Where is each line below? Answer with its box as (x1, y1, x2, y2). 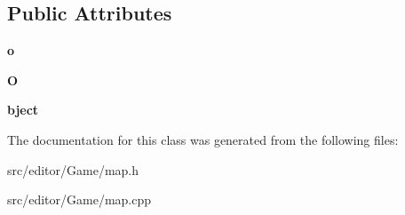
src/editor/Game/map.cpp (7, 190, 152, 209)
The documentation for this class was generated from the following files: (7, 130, 399, 148)
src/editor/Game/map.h (7, 160, 139, 179)
